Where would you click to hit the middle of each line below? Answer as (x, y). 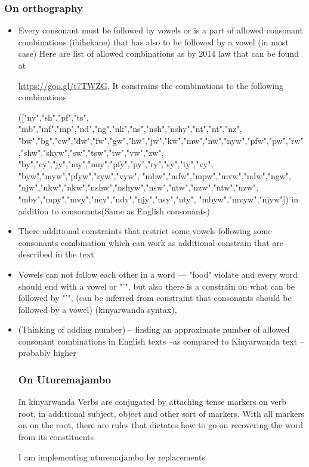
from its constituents (56, 437)
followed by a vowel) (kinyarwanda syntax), (98, 309)
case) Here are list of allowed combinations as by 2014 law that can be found (158, 53)
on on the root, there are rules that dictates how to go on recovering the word (160, 425)
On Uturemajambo (65, 379)
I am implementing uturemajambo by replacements (112, 457)
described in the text (56, 254)
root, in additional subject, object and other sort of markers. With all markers (161, 413)
